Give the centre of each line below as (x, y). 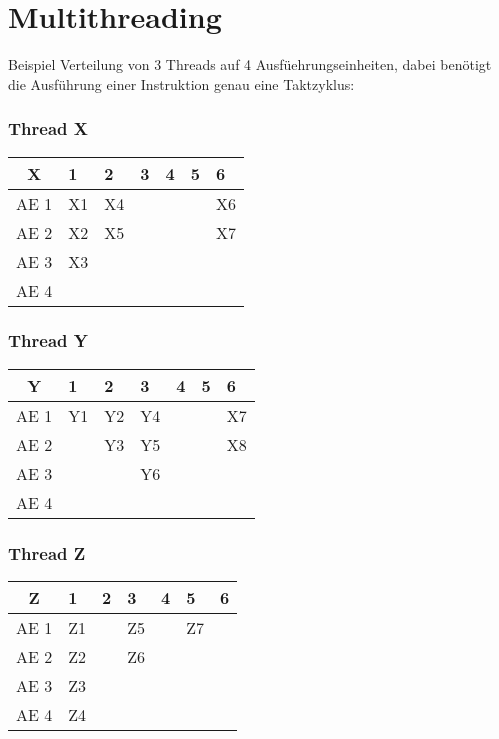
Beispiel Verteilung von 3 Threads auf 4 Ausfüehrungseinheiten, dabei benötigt (250, 64)
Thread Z (47, 552)
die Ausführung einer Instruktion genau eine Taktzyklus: (181, 83)
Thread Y (48, 340)
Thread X (48, 128)
